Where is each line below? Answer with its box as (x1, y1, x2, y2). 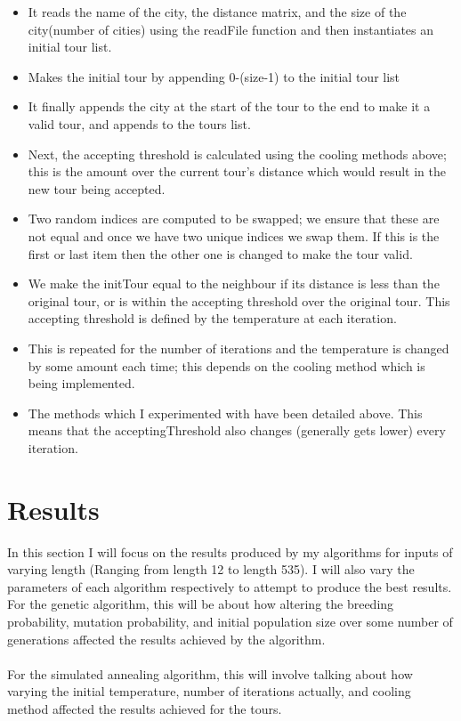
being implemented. (28, 374, 135, 393)
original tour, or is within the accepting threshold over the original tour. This (28, 291, 450, 310)
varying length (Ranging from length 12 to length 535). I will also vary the (7, 560, 415, 579)
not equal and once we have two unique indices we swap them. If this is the (28, 226, 440, 245)
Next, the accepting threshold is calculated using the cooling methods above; (28, 144, 447, 163)
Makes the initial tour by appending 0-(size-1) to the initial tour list (28, 67, 400, 85)
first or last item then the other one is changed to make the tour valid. (28, 244, 413, 263)
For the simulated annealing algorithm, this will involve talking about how (7, 664, 413, 683)
